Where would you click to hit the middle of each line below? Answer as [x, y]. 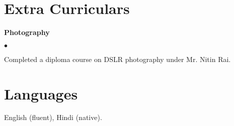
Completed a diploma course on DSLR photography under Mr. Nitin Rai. [118, 59]
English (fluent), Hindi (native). [53, 117]
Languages [41, 93]
